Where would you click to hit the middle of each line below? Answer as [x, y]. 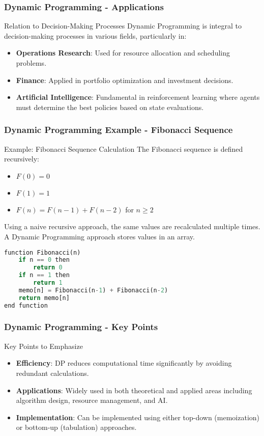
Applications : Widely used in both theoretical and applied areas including [134, 390]
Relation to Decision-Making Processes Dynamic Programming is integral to [123, 26]
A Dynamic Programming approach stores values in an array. [99, 236]
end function [26, 305]
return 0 [48, 268]
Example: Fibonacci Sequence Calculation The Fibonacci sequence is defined [124, 148]
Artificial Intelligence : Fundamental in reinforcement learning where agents [138, 97]
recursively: [22, 159]
